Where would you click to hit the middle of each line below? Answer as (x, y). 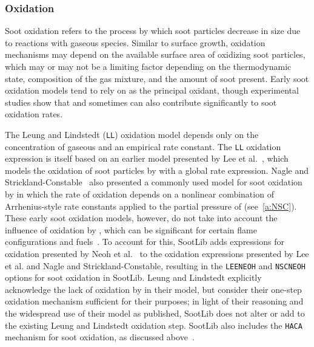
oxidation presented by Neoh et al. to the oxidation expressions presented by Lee (157, 254)
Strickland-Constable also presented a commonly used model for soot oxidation (154, 182)
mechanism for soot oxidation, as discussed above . (100, 337)
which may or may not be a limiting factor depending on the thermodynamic (148, 66)
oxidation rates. (34, 114)
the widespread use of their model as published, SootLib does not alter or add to (155, 313)
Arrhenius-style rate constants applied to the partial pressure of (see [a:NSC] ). (151, 206)
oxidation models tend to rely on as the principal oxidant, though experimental (152, 90)
